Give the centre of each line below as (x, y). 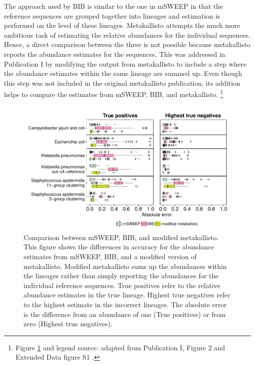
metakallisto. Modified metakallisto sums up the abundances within (125, 266)
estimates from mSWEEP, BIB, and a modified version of (110, 256)
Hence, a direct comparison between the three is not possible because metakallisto (127, 44)
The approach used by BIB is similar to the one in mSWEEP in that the (114, 6)
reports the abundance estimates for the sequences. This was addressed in (115, 54)
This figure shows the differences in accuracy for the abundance (119, 247)
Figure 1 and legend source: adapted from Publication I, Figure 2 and (120, 347)
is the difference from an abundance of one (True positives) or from (125, 314)
